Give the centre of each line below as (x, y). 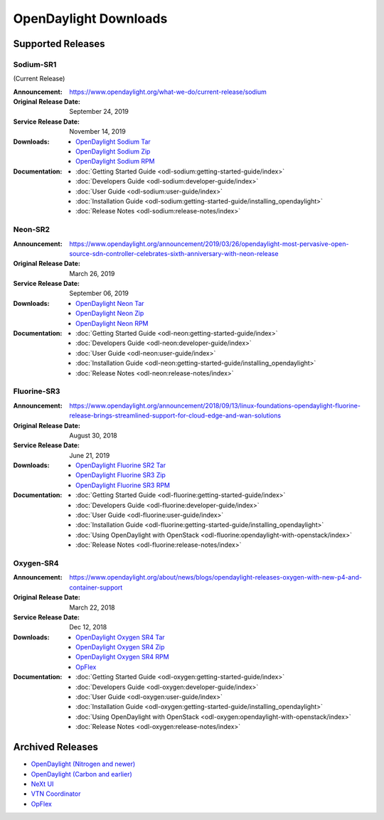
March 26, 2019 (92, 273)
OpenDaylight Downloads (90, 18)
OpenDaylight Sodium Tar (113, 142)
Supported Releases (59, 44)
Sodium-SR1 (35, 64)
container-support (96, 587)
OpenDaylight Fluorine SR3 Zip (121, 475)
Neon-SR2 (31, 230)
